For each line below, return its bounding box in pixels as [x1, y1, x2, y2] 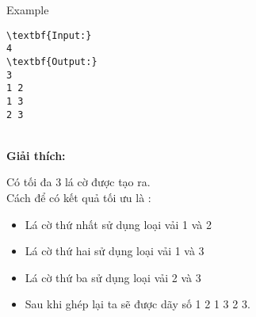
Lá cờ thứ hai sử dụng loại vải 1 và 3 [25, 243, 204, 259]
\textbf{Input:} [6, 29, 92, 41]
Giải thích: [6, 147, 66, 163]
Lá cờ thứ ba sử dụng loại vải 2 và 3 [25, 269, 201, 285]
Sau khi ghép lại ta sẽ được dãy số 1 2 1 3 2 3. [25, 296, 250, 312]
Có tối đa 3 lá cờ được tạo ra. [6, 174, 151, 190]
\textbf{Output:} [6, 55, 97, 67]
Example [6, 2, 49, 17]
